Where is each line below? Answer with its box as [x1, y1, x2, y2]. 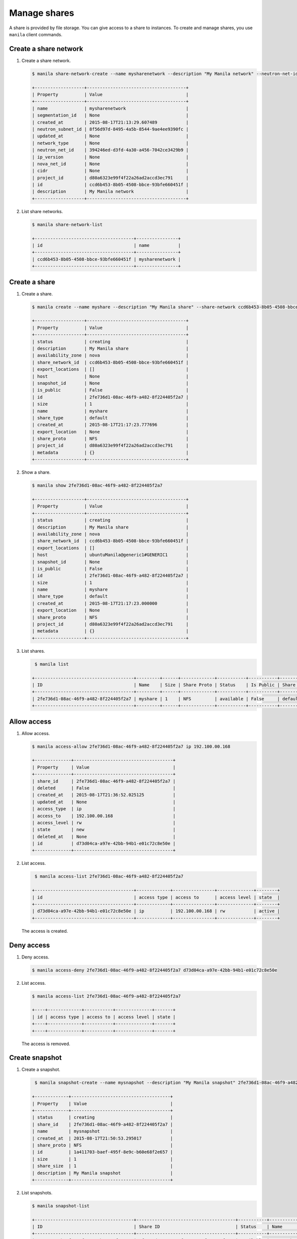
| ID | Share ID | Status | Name [32, 1224, 283, 1230]
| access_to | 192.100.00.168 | [32, 813, 176, 819]
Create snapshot [9, 1054, 62, 1062]
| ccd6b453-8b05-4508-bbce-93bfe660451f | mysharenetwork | [32, 256, 181, 262]
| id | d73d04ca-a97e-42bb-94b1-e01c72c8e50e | [32, 841, 176, 846]
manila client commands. [9, 31, 63, 37]
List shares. [21, 648, 46, 654]
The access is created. [21, 928, 68, 934]
